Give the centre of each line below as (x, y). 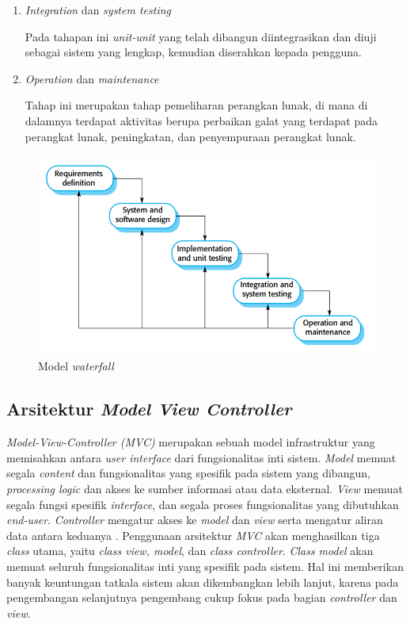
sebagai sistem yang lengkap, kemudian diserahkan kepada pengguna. (193, 52)
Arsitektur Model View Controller (149, 409)
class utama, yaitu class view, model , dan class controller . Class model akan (190, 551)
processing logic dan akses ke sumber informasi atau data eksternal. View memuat (205, 489)
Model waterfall (76, 366)
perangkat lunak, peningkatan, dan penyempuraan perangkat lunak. (190, 136)
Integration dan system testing (98, 10)
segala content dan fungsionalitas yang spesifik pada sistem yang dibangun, (188, 473)
